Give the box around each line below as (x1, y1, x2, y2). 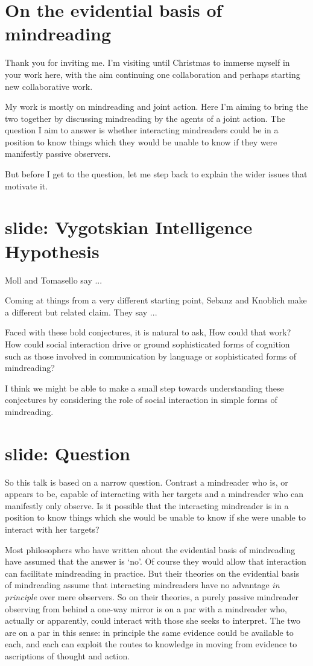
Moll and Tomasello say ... (5, 273, 103, 286)
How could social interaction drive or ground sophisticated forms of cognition (5, 337, 290, 350)
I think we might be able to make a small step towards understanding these (5, 381, 284, 394)
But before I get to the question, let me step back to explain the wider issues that (5, 168, 308, 180)
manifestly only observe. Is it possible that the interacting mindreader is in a (5, 499, 289, 512)
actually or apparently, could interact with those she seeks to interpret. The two (5, 614, 301, 627)
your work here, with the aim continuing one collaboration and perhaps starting (5, 68, 300, 80)
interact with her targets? (5, 523, 100, 535)
